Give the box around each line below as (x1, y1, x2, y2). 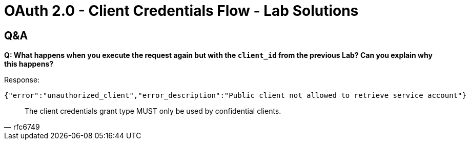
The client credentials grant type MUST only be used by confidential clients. (25, 107, 281, 116)
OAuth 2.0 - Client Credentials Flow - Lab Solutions (4, 2, 359, 19)
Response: (4, 75, 40, 85)
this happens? (4, 59, 54, 69)
